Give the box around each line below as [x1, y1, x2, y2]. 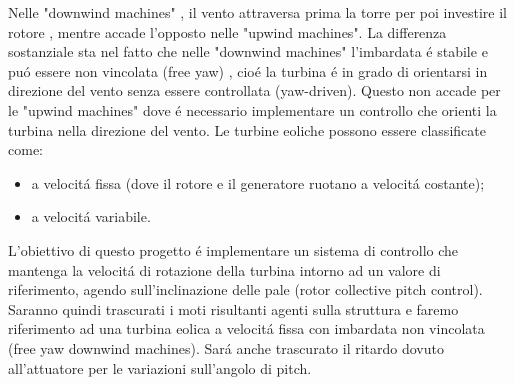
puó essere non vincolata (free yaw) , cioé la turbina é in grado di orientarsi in [8, 60, 488, 81]
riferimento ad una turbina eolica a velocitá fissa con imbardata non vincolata [8, 318, 485, 339]
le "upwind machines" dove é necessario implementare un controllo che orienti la [8, 99, 497, 120]
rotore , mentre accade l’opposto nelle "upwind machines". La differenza [8, 21, 447, 42]
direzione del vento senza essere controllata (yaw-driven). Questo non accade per [8, 80, 501, 101]
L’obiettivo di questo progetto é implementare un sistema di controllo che [8, 239, 459, 260]
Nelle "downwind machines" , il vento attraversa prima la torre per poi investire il [8, 2, 508, 22]
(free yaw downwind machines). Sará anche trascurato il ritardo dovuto [8, 337, 444, 358]
